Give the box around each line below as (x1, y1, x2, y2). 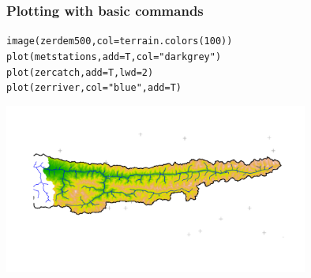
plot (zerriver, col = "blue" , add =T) (6, 82, 182, 94)
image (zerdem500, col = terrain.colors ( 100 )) (6, 36, 233, 47)
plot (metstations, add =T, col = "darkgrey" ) (6, 51, 222, 62)
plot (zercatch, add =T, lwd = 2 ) (6, 66, 154, 78)
